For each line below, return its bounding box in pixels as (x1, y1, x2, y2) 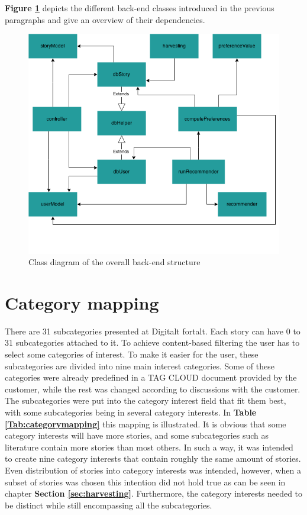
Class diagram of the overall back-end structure (28, 256, 201, 268)
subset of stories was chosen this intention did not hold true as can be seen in (5, 475, 286, 488)
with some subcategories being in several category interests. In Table (5, 405, 257, 418)
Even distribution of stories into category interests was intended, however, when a (5, 463, 301, 476)
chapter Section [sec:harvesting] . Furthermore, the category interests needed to (5, 487, 303, 500)
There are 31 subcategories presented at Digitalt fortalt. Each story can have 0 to (5, 324, 300, 337)
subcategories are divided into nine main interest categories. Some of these (5, 359, 274, 372)
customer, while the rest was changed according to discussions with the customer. (5, 382, 300, 395)
